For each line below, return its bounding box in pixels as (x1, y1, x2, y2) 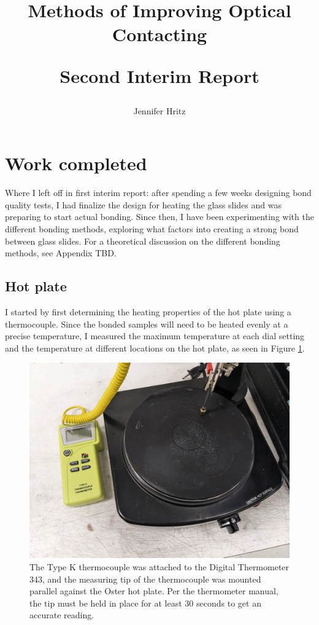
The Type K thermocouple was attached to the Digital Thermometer (29, 560, 290, 573)
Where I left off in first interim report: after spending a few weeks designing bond (5, 186, 312, 199)
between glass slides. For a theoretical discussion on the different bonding (5, 234, 280, 247)
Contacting (112, 22, 207, 47)
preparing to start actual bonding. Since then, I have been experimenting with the (5, 210, 314, 223)
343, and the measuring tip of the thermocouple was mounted (29, 572, 261, 585)
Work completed (5, 151, 147, 176)
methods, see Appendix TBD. (5, 246, 117, 259)
